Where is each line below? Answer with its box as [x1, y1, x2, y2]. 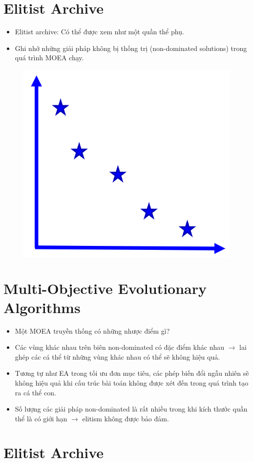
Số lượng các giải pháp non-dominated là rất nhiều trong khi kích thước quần [15, 404, 248, 414]
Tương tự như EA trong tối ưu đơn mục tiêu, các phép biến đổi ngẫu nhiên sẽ [15, 368, 249, 378]
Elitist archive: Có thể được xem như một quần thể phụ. [15, 26, 184, 37]
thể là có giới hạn [15, 413, 67, 423]
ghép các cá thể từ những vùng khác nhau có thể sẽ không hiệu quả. [15, 351, 220, 362]
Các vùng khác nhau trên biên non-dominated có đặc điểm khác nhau [15, 342, 225, 352]
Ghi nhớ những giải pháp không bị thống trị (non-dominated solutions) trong [15, 43, 247, 53]
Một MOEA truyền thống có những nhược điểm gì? [15, 325, 170, 336]
